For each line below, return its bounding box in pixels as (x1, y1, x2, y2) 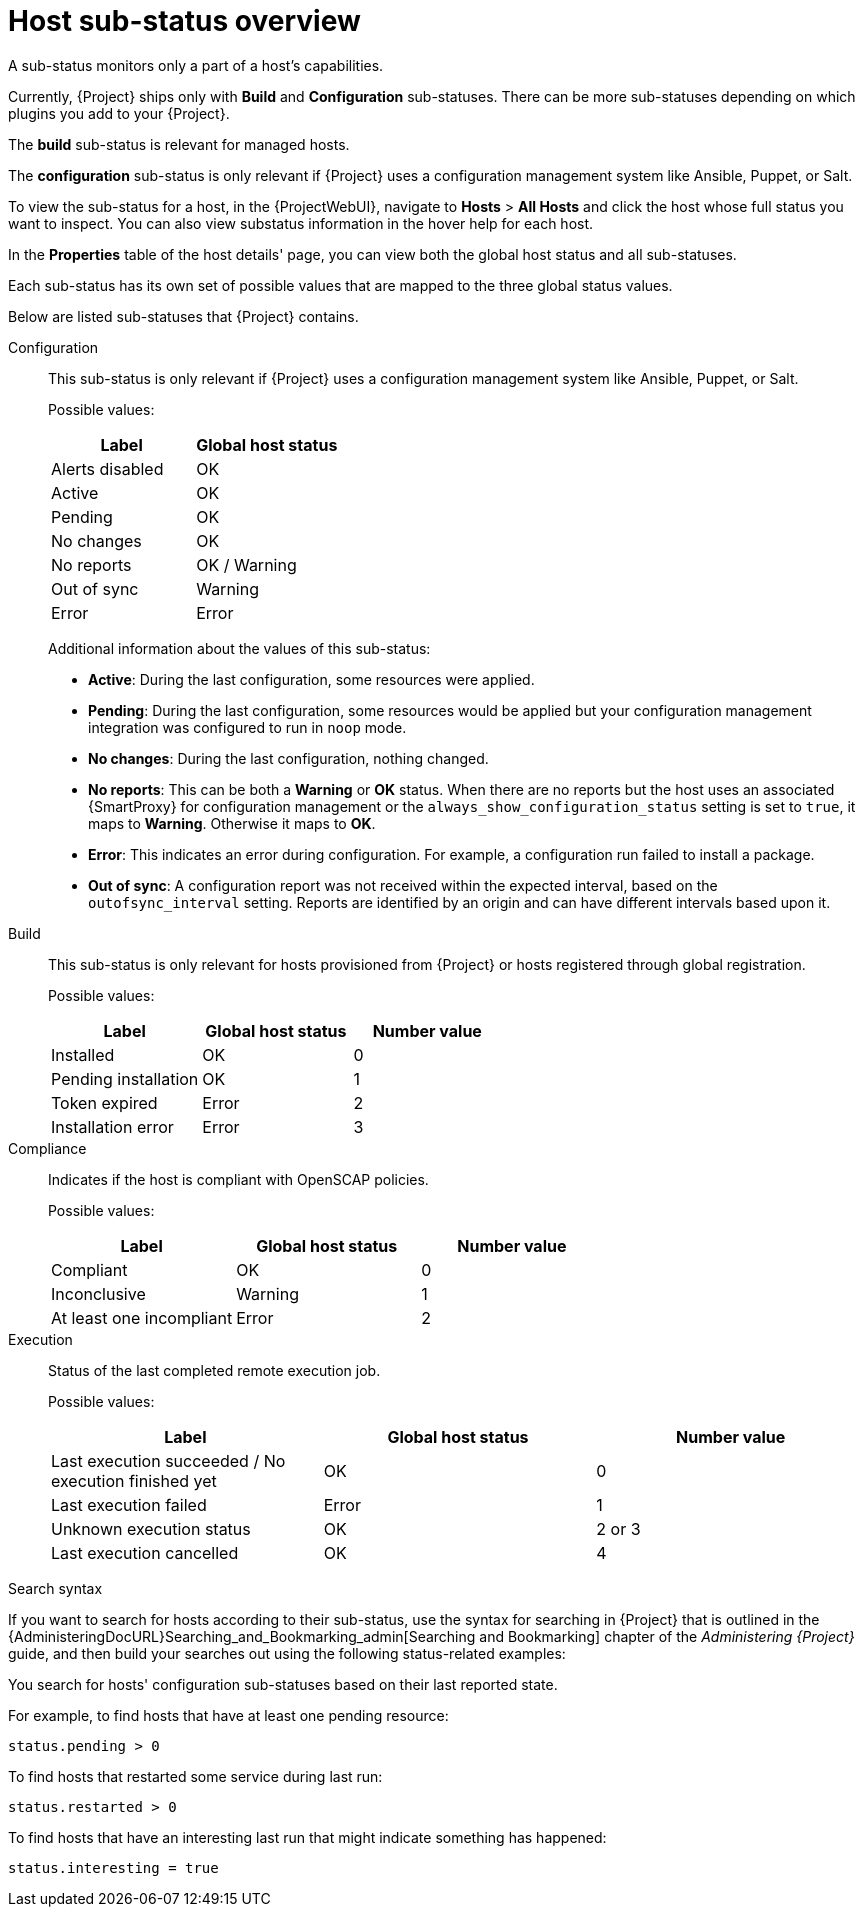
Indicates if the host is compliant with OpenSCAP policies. (48, 1170, 429, 1188)
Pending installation (51, 1068, 199, 1089)
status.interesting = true (8, 1859, 219, 1876)
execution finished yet (51, 1470, 217, 1491)
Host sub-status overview (8, 4, 361, 38)
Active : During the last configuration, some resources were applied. (88, 670, 535, 688)
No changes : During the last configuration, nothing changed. (88, 749, 489, 767)
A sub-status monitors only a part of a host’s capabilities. (8, 56, 384, 74)
